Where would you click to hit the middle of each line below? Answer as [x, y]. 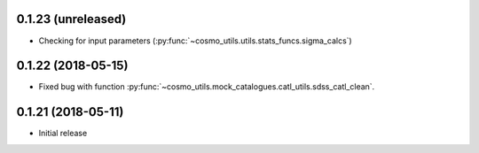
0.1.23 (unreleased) [71, 19]
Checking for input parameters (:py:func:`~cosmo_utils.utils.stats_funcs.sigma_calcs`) [195, 41]
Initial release [63, 134]
